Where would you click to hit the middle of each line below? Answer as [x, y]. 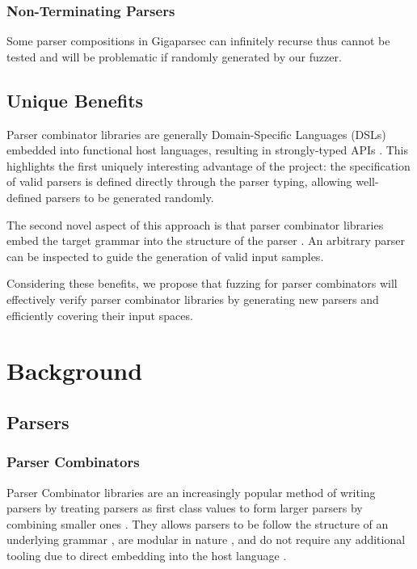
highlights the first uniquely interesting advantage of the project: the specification [208, 165]
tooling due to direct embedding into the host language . [147, 555]
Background [75, 371]
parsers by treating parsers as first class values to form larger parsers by [185, 508]
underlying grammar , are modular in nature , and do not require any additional [206, 539]
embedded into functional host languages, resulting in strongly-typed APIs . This [208, 150]
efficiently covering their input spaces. [100, 315]
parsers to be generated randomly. [130, 197]
